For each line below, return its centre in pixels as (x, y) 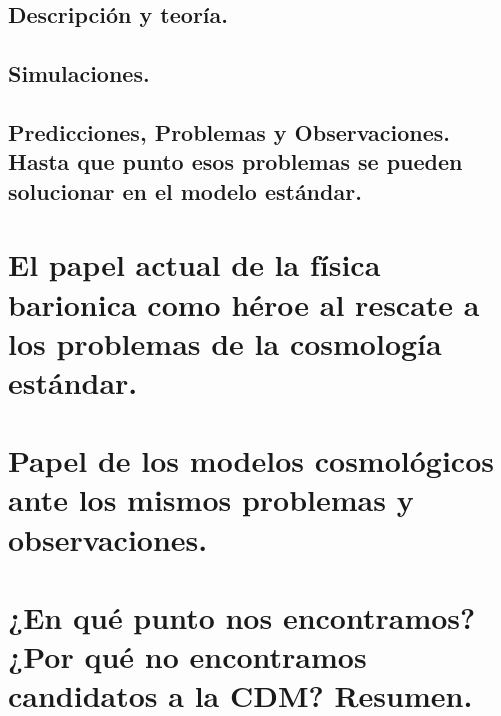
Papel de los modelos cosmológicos (251, 460)
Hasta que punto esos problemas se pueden (235, 161)
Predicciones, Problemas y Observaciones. (229, 131)
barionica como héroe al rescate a (244, 303)
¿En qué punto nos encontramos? (242, 617)
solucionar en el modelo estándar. (185, 190)
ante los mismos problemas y (211, 499)
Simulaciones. (79, 73)
